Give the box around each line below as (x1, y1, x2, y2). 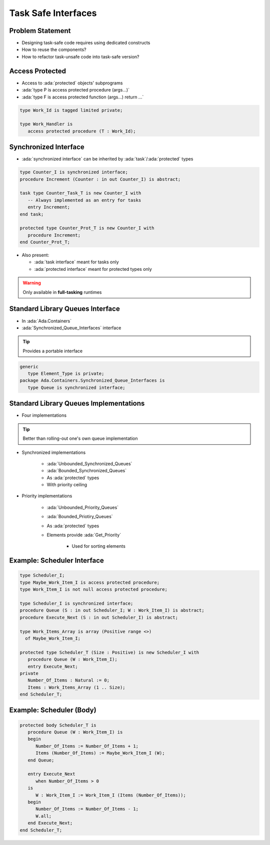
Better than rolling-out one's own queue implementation (22, 435, 138, 442)
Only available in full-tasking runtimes (22, 289, 102, 295)
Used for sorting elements (71, 543, 126, 549)
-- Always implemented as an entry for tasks (27, 197, 141, 203)
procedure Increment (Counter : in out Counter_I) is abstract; (19, 176, 181, 182)
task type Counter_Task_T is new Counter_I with (19, 190, 141, 196)
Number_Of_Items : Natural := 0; (27, 678, 110, 683)
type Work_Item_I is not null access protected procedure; (19, 587, 167, 592)
